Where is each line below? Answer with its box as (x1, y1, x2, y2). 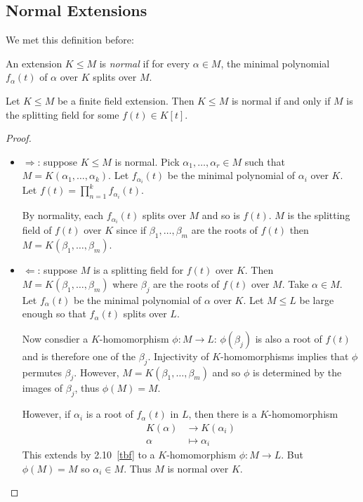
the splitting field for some (6, 107, 119, 121)
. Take (282, 276, 309, 291)
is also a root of (255, 331, 322, 345)
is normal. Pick (114, 154, 180, 169)
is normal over (167, 461, 229, 475)
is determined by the (253, 364, 342, 379)
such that (244, 154, 285, 169)
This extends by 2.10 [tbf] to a (22, 447, 155, 462)
